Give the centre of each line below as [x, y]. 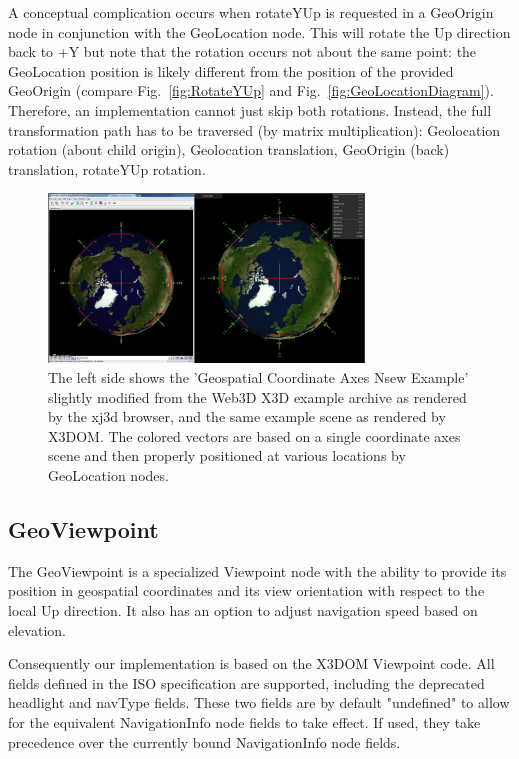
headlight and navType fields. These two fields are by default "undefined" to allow [259, 702]
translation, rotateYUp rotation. [107, 168]
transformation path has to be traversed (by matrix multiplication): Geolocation [254, 129]
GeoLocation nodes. [108, 475]
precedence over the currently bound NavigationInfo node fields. [204, 741]
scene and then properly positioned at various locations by [227, 455]
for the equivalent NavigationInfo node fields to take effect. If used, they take [244, 722]
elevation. [37, 629]
